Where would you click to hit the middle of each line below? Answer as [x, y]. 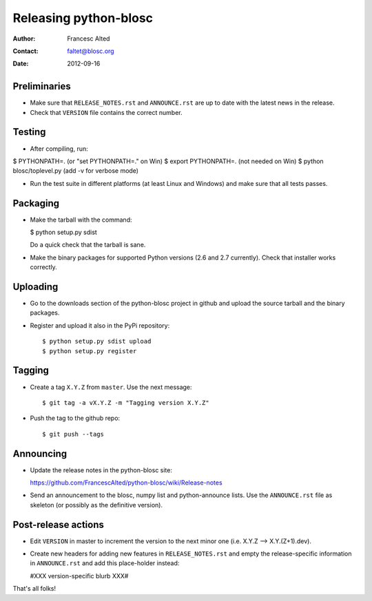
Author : [24, 39]
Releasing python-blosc [83, 18]
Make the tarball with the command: [81, 220]
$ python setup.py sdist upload [97, 341]
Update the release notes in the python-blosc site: [101, 470]
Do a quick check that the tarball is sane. [88, 245]
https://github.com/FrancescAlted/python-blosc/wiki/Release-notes [126, 483]
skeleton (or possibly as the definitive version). [96, 505]
